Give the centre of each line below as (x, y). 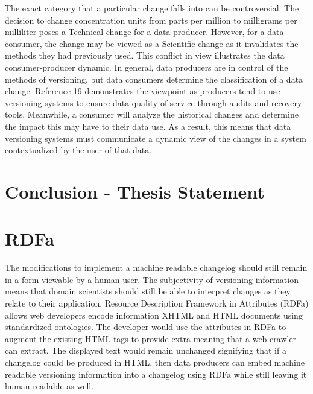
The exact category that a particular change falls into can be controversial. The (152, 8)
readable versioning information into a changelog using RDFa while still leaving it (156, 374)
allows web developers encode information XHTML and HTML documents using (154, 315)
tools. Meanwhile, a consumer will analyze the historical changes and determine (152, 114)
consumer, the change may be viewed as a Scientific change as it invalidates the (152, 43)
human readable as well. (49, 386)
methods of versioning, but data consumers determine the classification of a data (154, 79)
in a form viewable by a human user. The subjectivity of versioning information (152, 279)
